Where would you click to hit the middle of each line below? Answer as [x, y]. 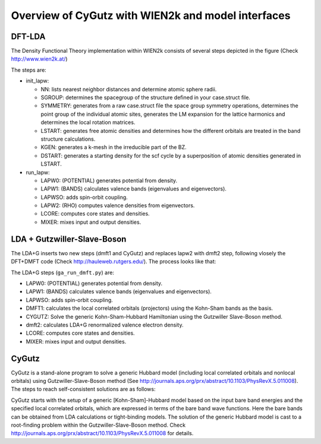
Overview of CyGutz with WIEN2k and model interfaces [151, 15]
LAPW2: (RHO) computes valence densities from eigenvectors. [118, 205]
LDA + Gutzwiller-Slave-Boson [69, 239]
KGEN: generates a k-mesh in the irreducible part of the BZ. [114, 147]
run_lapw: [38, 172]
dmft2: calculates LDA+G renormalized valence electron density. [105, 325]
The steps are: [29, 70]
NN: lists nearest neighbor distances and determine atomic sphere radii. [129, 89]
